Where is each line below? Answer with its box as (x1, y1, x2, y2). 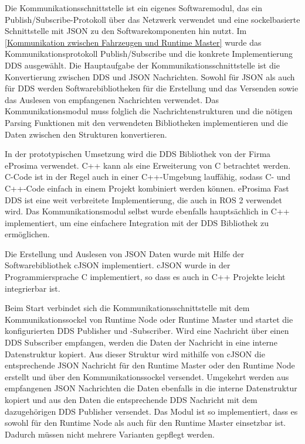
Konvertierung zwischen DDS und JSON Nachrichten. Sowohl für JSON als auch (5, 70, 295, 83)
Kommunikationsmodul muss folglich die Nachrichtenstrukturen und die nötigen (5, 105, 293, 117)
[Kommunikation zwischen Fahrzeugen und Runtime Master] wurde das (5, 36, 262, 48)
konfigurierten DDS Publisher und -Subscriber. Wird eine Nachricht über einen (5, 325, 289, 337)
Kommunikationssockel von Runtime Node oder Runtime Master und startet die (5, 313, 293, 325)
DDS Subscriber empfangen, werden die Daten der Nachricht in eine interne (5, 336, 277, 349)
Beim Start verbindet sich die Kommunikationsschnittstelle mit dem (5, 302, 250, 314)
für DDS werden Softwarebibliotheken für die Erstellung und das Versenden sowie (5, 82, 299, 94)
